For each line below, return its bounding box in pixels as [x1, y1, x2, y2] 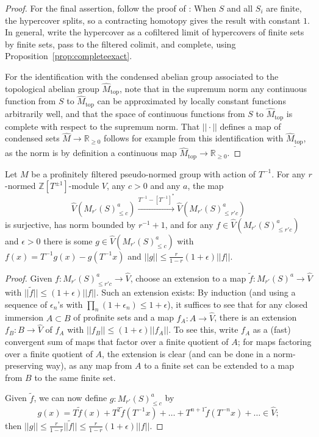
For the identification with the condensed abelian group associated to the [5, 69, 279, 82]
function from [5, 94, 56, 107]
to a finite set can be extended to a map [144, 359, 294, 372]
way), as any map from [46, 359, 132, 372]
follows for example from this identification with [104, 132, 284, 144]
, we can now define [34, 391, 107, 404]
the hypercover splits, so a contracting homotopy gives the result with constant [5, 13, 301, 26]
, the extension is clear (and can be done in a [102, 347, 271, 360]
